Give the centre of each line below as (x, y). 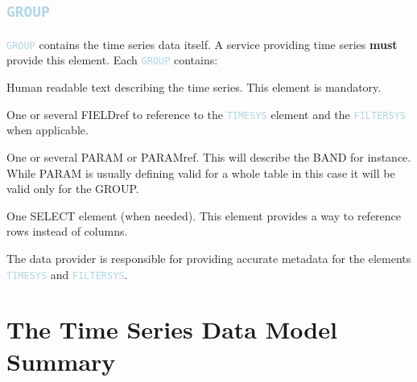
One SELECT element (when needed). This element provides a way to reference (204, 215)
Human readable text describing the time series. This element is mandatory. (194, 87)
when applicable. (47, 130)
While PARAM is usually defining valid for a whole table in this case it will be (201, 173)
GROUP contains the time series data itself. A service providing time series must (202, 44)
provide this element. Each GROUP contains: (112, 60)
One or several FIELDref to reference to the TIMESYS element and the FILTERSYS (206, 114)
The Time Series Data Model (172, 329)
